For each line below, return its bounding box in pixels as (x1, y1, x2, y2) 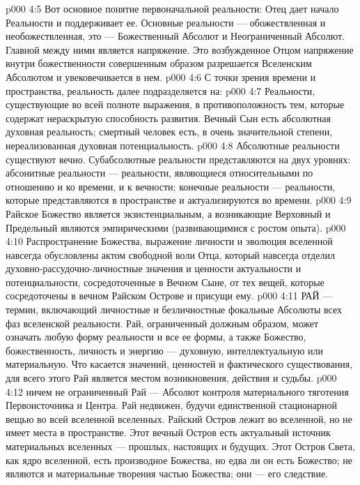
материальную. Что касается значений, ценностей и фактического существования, (6, 357, 353, 371)
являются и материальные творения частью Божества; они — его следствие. (6, 466, 329, 481)
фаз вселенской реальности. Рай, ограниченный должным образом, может (6, 315, 319, 330)
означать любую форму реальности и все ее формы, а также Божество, (6, 329, 306, 344)
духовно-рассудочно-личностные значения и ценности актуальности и (6, 261, 302, 276)
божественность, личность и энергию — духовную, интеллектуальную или (6, 343, 323, 357)
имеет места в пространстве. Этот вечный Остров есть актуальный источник (6, 425, 331, 440)
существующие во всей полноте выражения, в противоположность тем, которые (6, 97, 345, 112)
